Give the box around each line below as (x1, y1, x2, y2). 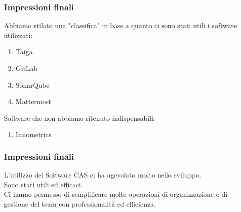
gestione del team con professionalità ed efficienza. (4, 198, 156, 209)
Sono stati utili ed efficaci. (4, 179, 83, 189)
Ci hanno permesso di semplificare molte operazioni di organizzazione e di (4, 189, 228, 199)
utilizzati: (4, 30, 33, 40)
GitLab (15, 63, 38, 73)
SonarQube (15, 79, 49, 90)
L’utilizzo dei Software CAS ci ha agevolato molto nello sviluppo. (4, 170, 201, 180)
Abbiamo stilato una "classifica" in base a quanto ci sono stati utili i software (4, 20, 237, 31)
